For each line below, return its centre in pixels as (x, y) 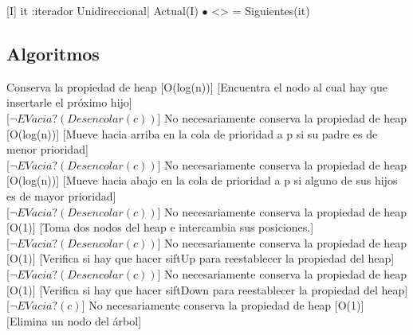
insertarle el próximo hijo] (69, 102)
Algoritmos (53, 53)
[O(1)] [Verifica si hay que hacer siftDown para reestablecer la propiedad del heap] (207, 289)
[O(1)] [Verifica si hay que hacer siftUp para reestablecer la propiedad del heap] (201, 258)
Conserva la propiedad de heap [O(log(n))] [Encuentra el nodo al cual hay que (197, 86)
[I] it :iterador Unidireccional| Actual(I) (102, 10)
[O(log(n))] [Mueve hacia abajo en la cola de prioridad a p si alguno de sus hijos (202, 180)
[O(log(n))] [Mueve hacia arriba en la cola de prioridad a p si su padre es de (192, 133)
